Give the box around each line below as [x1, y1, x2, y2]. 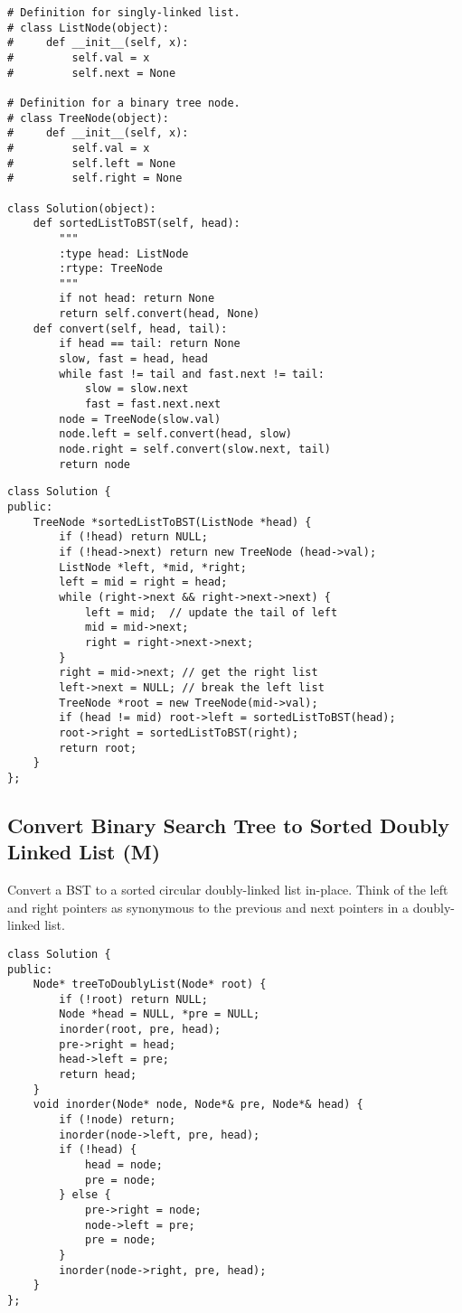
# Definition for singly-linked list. [7, 6, 240, 19]
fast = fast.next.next [84, 398, 222, 411]
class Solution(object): [7, 202, 156, 215]
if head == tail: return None [59, 337, 240, 351]
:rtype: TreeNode [59, 262, 163, 276]
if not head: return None [59, 292, 215, 305]
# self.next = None [7, 66, 176, 80]
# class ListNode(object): [7, 21, 169, 34]
